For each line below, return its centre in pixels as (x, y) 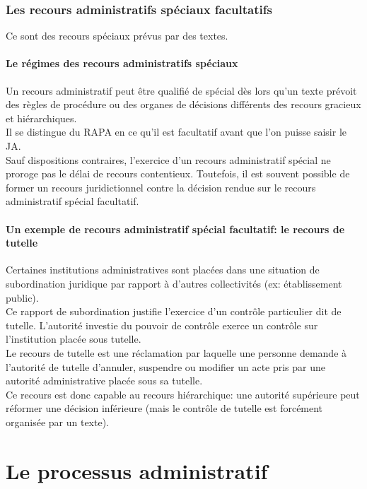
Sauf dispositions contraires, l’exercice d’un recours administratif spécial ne (168, 159)
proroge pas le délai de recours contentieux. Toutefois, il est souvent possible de (178, 173)
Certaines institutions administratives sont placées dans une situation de (163, 270)
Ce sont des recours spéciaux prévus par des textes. (117, 36)
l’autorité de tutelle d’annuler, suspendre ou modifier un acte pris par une (166, 366)
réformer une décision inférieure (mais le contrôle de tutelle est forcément (164, 408)
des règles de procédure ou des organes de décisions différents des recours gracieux (183, 104)
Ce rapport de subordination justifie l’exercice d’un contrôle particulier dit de (174, 311)
